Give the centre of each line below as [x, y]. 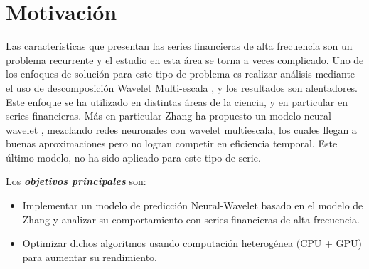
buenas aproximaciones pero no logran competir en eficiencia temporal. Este [172, 143]
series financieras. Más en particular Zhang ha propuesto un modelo [154, 116]
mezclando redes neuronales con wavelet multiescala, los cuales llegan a [202, 129]
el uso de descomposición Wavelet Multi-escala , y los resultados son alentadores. [182, 87]
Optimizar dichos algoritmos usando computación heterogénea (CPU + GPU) [192, 243]
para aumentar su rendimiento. [90, 257]
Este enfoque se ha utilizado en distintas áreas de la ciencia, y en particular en [177, 101]
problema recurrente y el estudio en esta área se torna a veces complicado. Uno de [185, 59]
